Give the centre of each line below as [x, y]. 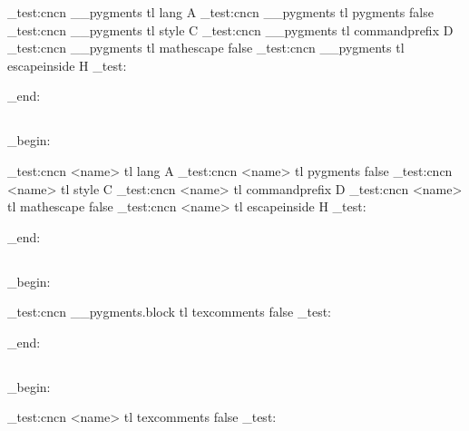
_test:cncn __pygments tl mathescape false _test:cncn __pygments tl [206, 48]
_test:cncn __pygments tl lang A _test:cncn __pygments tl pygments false [220, 12]
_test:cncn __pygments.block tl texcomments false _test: [169, 312]
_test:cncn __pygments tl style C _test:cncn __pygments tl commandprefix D [230, 29]
